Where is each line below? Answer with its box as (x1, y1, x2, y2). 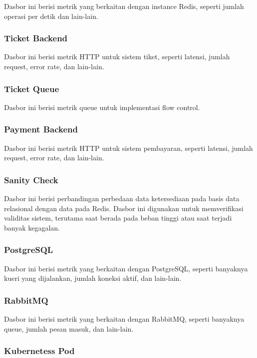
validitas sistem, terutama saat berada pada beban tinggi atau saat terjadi (4, 213, 232, 223)
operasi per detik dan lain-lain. (4, 10, 98, 21)
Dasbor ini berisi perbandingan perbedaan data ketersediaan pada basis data (4, 193, 240, 204)
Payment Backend (4, 123, 78, 135)
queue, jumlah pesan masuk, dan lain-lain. (4, 323, 134, 334)
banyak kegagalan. (4, 222, 60, 233)
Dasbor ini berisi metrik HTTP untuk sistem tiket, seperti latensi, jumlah (4, 51, 230, 62)
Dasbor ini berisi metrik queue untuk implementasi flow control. (4, 102, 200, 112)
